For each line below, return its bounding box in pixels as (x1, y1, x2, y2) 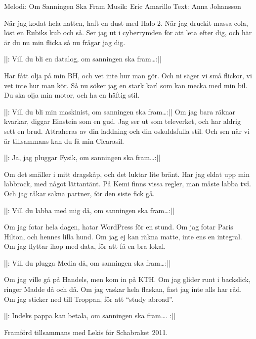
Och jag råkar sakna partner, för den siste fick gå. (4, 188, 155, 198)
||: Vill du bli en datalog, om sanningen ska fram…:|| (4, 54, 162, 64)
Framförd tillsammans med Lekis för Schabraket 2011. (4, 327, 168, 337)
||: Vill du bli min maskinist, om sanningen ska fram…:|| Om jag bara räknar (4, 106, 236, 116)
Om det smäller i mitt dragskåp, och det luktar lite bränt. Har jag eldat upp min (4, 169, 250, 179)
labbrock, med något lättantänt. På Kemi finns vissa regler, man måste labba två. (4, 178, 252, 189)
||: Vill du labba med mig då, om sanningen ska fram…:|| (4, 205, 175, 215)
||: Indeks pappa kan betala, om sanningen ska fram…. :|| (4, 310, 176, 321)
